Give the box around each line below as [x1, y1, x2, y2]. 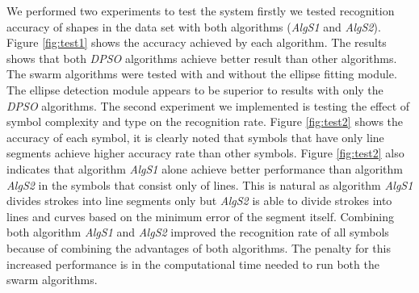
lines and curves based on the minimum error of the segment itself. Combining [6, 207, 395, 224]
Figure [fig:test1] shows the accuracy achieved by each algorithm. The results [6, 34, 387, 51]
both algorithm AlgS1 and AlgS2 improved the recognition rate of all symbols [6, 224, 389, 241]
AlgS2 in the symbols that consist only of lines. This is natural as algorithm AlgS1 [6, 176, 413, 193]
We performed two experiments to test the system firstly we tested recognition [6, 2, 395, 19]
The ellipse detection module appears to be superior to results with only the [6, 81, 383, 98]
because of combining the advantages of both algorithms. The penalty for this [6, 239, 392, 256]
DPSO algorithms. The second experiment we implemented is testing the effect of [6, 97, 410, 114]
